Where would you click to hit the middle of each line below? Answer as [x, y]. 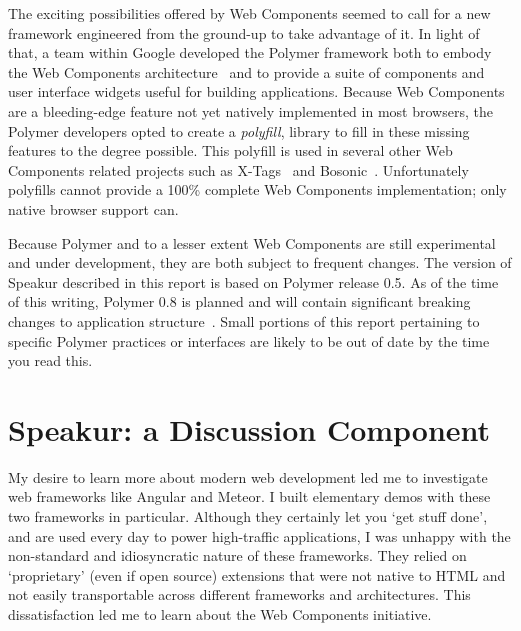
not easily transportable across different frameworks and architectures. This [239, 594]
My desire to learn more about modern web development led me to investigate [248, 476]
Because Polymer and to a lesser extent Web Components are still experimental [252, 242]
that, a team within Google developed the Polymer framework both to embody [250, 52]
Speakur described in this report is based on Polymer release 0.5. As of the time [253, 281]
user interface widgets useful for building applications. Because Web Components [256, 91]
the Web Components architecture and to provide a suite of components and [246, 71]
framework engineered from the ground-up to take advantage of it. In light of [244, 32]
